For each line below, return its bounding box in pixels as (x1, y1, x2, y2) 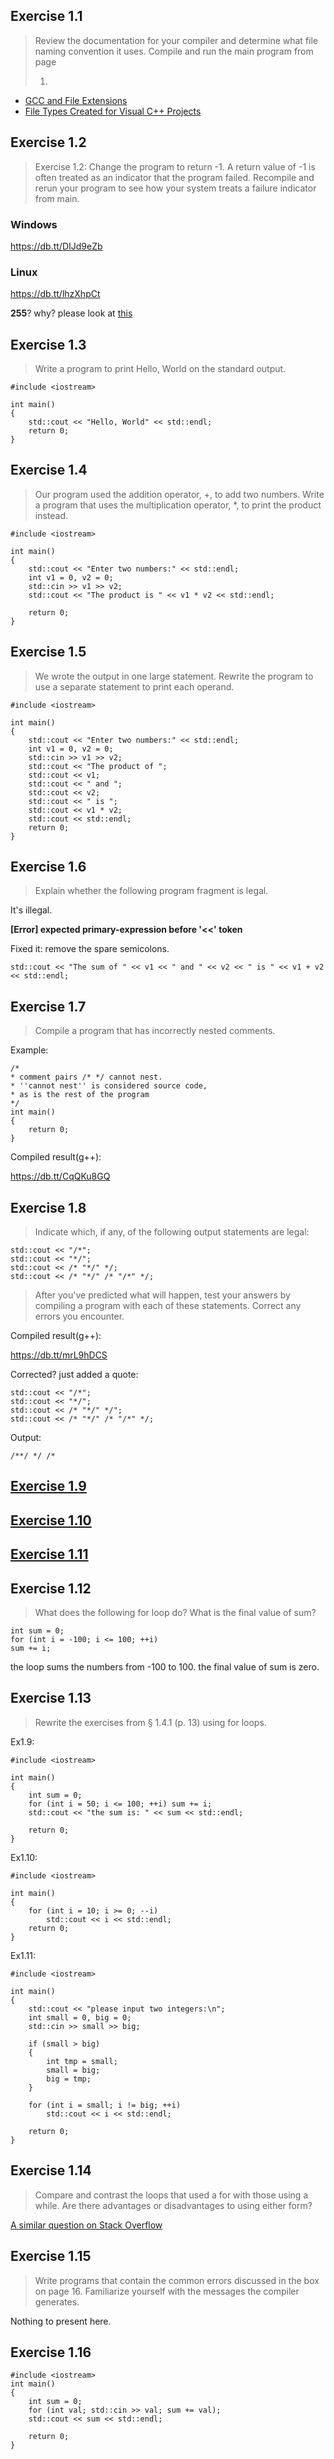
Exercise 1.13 (10, 1690, 92, 1707)
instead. (34, 509, 69, 521)
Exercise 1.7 (10, 998, 87, 1015)
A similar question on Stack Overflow (10, 2219, 163, 2231)
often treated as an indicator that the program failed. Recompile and (34, 171, 315, 183)
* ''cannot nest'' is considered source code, (10, 1081, 208, 1091)
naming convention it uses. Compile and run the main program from (34, 45, 314, 57)
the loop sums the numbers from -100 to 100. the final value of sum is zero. (10, 1661, 320, 1673)
